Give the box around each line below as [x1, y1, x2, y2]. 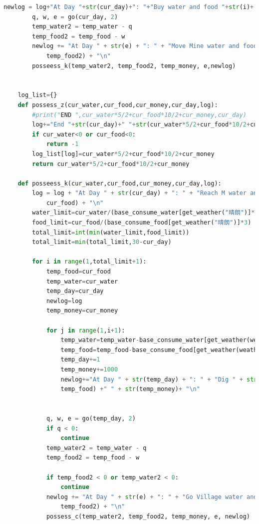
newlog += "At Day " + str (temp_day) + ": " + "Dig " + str [60, 375, 258, 383]
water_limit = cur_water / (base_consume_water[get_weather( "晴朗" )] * [32, 209, 255, 216]
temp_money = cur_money [46, 307, 118, 314]
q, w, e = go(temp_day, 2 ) [46, 414, 136, 422]
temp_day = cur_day [46, 287, 104, 295]
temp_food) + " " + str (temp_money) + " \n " [60, 385, 200, 393]
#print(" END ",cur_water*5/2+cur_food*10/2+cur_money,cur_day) [32, 111, 247, 118]
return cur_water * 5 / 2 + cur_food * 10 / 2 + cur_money [32, 160, 190, 167]
